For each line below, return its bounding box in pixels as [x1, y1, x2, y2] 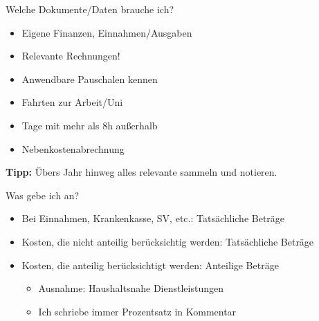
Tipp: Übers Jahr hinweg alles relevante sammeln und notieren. [6, 165, 277, 179]
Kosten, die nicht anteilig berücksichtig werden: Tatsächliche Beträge [21, 234, 314, 248]
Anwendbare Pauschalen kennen [21, 71, 158, 86]
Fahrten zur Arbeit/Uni [21, 95, 123, 109]
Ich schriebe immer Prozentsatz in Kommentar [38, 304, 237, 318]
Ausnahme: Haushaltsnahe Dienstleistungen [38, 281, 224, 295]
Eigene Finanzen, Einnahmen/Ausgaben [21, 25, 192, 39]
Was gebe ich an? [6, 187, 80, 202]
